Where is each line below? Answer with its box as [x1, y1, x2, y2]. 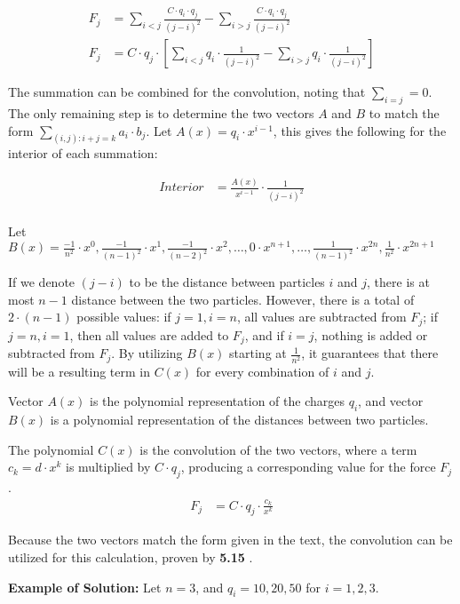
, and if [244, 325, 284, 344]
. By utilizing [111, 344, 183, 362]
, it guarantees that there [301, 344, 439, 362]
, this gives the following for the [273, 121, 447, 139]
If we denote [8, 273, 75, 291]
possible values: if [76, 307, 171, 326]
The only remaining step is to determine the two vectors [8, 104, 314, 122]
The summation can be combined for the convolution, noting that [8, 83, 366, 101]
